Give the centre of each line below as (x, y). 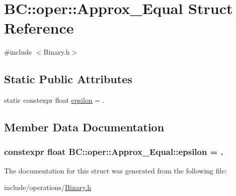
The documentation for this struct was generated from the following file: (115, 170)
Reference (39, 28)
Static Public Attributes (68, 79)
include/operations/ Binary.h (48, 187)
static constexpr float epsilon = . (54, 100)
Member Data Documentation (84, 127)
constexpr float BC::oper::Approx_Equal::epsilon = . (114, 152)
